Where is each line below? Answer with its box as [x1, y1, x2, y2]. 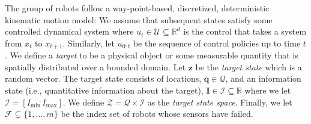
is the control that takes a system [183, 25, 307, 38]
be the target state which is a [195, 60, 302, 73]
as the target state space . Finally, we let [147, 95, 292, 108]
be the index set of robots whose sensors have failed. [61, 107, 253, 120]
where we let [244, 84, 291, 97]
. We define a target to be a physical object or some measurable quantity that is [5, 49, 298, 61]
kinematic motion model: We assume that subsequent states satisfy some [5, 13, 273, 26]
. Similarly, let [62, 36, 115, 49]
